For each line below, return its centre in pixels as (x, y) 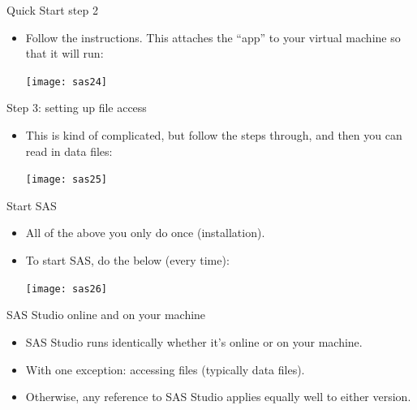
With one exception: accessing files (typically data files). (165, 369)
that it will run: (64, 53)
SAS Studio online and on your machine (106, 315)
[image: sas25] (67, 180)
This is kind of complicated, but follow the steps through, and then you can (214, 135)
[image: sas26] (67, 289)
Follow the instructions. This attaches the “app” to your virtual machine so (213, 37)
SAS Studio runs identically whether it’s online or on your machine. (194, 341)
